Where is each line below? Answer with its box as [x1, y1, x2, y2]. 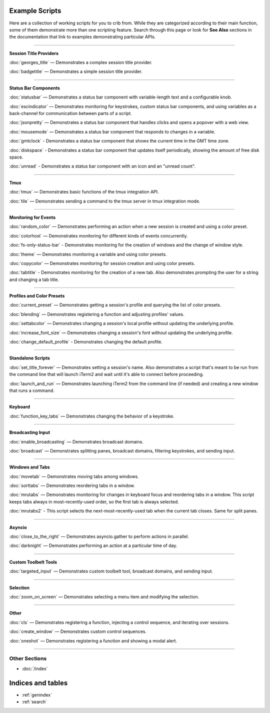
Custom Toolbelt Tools [9, 559, 57, 565]
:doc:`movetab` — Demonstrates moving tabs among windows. [9, 473, 139, 479]
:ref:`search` [21, 699, 47, 704]
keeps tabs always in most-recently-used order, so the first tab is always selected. [9, 498, 179, 504]
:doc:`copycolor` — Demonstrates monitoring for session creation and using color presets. [9, 260, 195, 266]
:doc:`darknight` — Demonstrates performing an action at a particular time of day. [9, 542, 177, 548]
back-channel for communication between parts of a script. [9, 110, 132, 116]
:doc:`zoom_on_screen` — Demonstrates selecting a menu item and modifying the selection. [9, 594, 199, 599]
